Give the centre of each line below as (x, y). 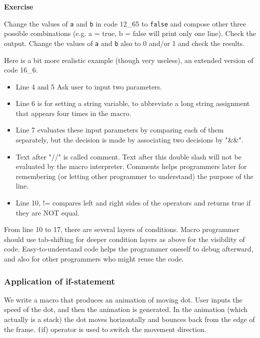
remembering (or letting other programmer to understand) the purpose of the (134, 176)
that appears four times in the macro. (73, 113)
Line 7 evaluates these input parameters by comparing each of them (120, 130)
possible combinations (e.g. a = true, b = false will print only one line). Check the (130, 33)
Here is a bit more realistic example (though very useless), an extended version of (129, 60)
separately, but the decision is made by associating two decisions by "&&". (129, 140)
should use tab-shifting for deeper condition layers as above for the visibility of (124, 239)
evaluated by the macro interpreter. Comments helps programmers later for (131, 166)
